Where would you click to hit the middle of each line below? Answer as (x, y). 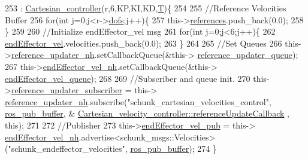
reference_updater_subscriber (67, 90)
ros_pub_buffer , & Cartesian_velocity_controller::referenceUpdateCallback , (147, 113)
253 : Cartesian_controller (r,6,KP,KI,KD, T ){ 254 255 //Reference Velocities (146, 8)
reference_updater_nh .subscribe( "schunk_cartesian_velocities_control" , (138, 101)
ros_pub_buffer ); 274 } (173, 149)
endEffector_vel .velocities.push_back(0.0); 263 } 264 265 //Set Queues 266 (144, 43)
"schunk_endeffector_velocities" (67, 149)
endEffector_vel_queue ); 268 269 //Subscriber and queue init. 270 (128, 78)
